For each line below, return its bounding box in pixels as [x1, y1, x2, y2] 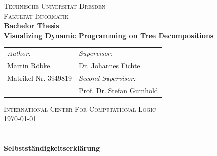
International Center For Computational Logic [4, 104, 156, 114]
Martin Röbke [7, 60, 50, 70]
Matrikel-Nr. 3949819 [7, 72, 72, 83]
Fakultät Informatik [4, 10, 69, 21]
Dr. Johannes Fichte [78, 60, 140, 70]
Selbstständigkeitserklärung [4, 143, 100, 153]
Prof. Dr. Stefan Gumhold [78, 85, 158, 95]
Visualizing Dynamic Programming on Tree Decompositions [4, 30, 214, 40]
